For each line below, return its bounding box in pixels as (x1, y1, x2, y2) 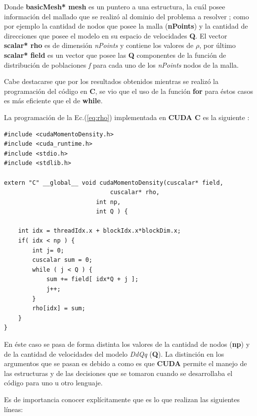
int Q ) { (96, 208, 128, 215)
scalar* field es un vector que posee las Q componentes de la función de (4, 49, 226, 60)
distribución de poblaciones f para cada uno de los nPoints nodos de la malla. (4, 59, 239, 70)
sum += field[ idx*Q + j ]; (46, 276, 139, 283)
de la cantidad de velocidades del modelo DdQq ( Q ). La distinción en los (4, 348, 224, 359)
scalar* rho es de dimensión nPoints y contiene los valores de (4, 40, 194, 50)
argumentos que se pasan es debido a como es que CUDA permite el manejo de (4, 358, 247, 369)
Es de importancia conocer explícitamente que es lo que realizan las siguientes (4, 394, 240, 404)
